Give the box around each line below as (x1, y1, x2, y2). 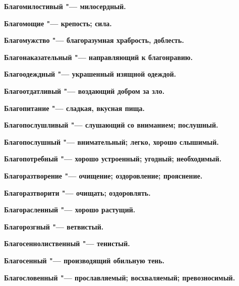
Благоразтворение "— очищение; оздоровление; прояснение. (4, 170, 203, 181)
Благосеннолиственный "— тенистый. (4, 238, 130, 249)
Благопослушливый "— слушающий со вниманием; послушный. (4, 120, 218, 130)
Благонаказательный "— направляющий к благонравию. (4, 51, 193, 62)
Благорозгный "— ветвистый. (4, 221, 104, 232)
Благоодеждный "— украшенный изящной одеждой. (4, 69, 176, 79)
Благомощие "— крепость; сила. (4, 18, 112, 28)
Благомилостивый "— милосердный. (4, 1, 126, 11)
